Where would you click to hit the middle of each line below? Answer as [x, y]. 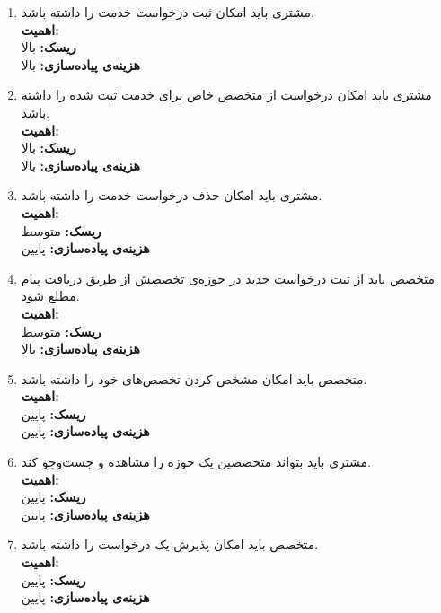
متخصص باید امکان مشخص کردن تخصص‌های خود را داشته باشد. [194, 378]
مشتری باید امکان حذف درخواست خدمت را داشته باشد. [172, 195]
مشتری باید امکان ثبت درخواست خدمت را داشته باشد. [168, 12]
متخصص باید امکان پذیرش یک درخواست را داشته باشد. [170, 544]
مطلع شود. [50, 296]
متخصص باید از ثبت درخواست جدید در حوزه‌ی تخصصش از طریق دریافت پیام [228, 278]
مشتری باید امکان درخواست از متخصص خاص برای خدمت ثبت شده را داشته [226, 95]
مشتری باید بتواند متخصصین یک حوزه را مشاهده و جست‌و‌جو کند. [196, 462]
